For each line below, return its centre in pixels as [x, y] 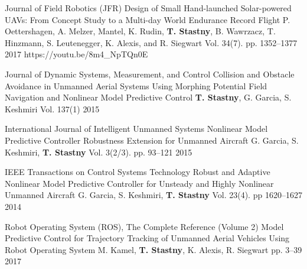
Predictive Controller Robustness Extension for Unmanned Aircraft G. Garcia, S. [152, 140]
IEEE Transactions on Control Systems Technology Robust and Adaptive [138, 172]
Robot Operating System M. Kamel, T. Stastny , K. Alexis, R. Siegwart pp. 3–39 [153, 249]
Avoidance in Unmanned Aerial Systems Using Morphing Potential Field [136, 85]
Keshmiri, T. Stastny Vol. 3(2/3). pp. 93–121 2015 [99, 152]
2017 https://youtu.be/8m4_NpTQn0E [76, 54]
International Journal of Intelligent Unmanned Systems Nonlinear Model [136, 129]
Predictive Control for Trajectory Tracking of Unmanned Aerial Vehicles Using [147, 238]
